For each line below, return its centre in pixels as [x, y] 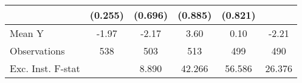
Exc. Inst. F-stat [45, 68]
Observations [37, 51]
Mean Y [27, 33]
